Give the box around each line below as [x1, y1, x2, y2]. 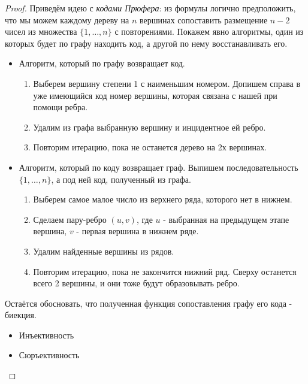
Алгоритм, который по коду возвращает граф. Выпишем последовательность [19, 161, 298, 173]
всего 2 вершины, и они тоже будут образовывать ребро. [33, 277, 240, 289]
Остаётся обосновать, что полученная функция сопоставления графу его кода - [5, 297, 292, 309]
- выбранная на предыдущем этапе [163, 213, 289, 225]
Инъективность [19, 328, 74, 341]
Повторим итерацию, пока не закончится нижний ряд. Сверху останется [33, 265, 297, 277]
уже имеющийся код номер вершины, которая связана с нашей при [33, 89, 277, 101]
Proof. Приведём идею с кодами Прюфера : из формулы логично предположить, [5, 2, 296, 14]
